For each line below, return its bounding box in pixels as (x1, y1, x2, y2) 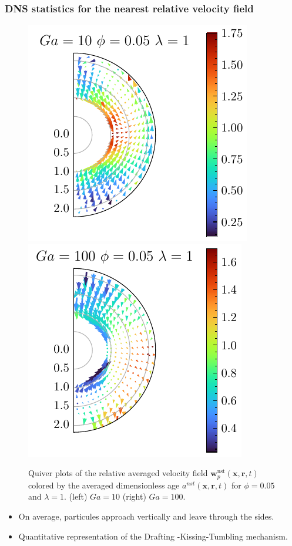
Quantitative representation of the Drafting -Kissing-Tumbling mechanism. (18, 530, 288, 542)
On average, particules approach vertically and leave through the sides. (18, 510, 274, 523)
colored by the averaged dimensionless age (28, 478, 180, 491)
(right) (122, 490, 146, 503)
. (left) (64, 490, 88, 503)
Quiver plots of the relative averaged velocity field (28, 467, 208, 479)
